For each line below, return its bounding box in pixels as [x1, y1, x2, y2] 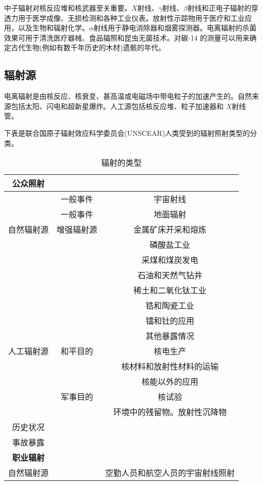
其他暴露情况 [146, 330, 195, 342]
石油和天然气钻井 [138, 269, 203, 281]
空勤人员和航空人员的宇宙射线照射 [105, 467, 235, 479]
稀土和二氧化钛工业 [134, 284, 207, 296]
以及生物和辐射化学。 [18, 22, 89, 33]
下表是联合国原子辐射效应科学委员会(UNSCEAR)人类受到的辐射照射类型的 [4, 127, 250, 138]
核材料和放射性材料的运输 [121, 360, 219, 372]
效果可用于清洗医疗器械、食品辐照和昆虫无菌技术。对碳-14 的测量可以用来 [4, 32, 250, 43]
